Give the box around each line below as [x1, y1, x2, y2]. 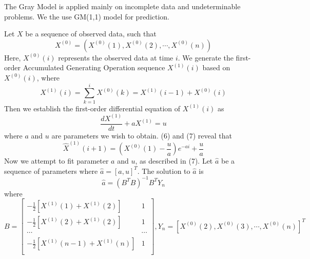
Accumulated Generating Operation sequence [23, 62, 165, 73]
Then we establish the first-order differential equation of [4, 103, 180, 113]
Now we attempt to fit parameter [4, 155, 109, 166]
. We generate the [178, 52, 234, 63]
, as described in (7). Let [135, 155, 213, 166]
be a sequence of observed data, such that [25, 28, 157, 39]
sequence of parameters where [4, 165, 98, 176]
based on [202, 62, 230, 73]
